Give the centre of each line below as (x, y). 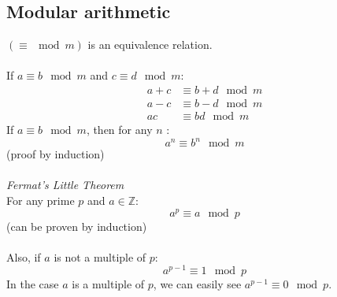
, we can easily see (197, 284)
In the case (33, 284)
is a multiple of (108, 284)
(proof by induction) (56, 154)
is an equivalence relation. (150, 45)
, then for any (119, 130)
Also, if (24, 256)
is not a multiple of (100, 256)
